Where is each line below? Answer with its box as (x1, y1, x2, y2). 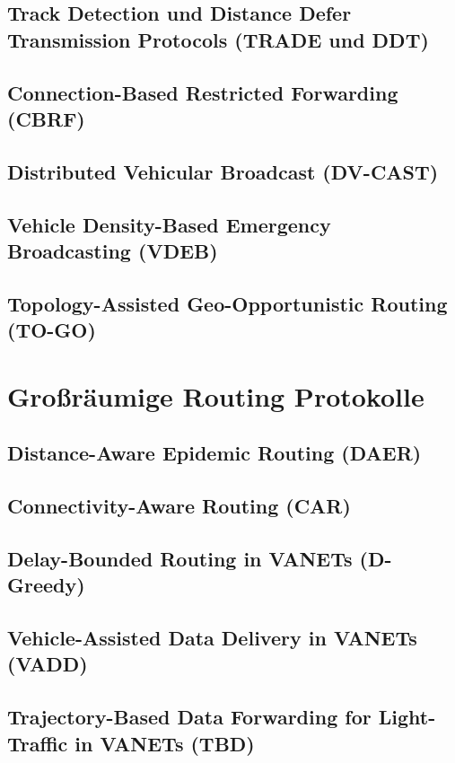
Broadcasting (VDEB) (7, 236, 218, 264)
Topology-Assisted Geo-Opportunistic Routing (7, 289, 448, 317)
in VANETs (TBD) (74, 729, 255, 757)
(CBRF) (7, 104, 85, 132)
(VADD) (7, 650, 88, 678)
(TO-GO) (7, 316, 96, 344)
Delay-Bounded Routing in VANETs (7, 544, 353, 572)
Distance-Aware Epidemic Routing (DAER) (7, 439, 422, 467)
